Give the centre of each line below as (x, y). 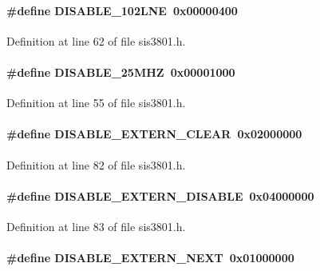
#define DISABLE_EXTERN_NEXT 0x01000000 (150, 258)
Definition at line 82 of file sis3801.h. (96, 164)
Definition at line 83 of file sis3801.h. (96, 226)
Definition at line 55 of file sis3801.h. (96, 103)
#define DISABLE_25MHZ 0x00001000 (121, 72)
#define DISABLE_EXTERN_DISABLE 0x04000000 (160, 195)
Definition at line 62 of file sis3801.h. (96, 40)
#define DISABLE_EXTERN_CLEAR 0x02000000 (154, 134)
